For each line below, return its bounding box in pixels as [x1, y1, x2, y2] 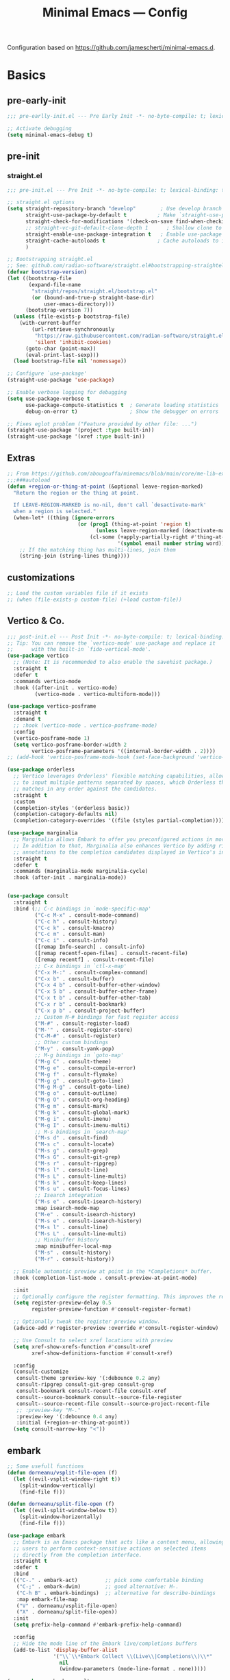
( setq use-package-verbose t [7, 395, 90, 402]
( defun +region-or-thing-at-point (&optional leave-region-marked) [7, 483, 204, 490]
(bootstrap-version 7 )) [25, 307, 94, 314]
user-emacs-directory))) [43, 300, 115, 308]
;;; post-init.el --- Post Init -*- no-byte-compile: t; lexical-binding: [7, 633, 225, 640]
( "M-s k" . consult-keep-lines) [34, 1179, 127, 1186]
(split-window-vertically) [19, 1482, 97, 1489]
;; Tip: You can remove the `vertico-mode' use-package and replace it [7, 639, 216, 647]
